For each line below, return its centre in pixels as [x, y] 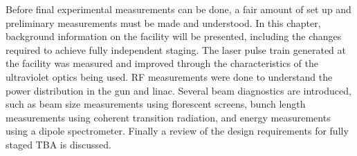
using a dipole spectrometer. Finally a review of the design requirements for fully [177, 131]
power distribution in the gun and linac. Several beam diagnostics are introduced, [178, 90]
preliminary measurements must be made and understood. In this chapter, [163, 22]
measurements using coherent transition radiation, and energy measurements [168, 117]
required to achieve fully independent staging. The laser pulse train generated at [176, 49]
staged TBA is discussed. [58, 144]
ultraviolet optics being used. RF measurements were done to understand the [169, 76]
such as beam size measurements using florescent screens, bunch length [156, 104]
